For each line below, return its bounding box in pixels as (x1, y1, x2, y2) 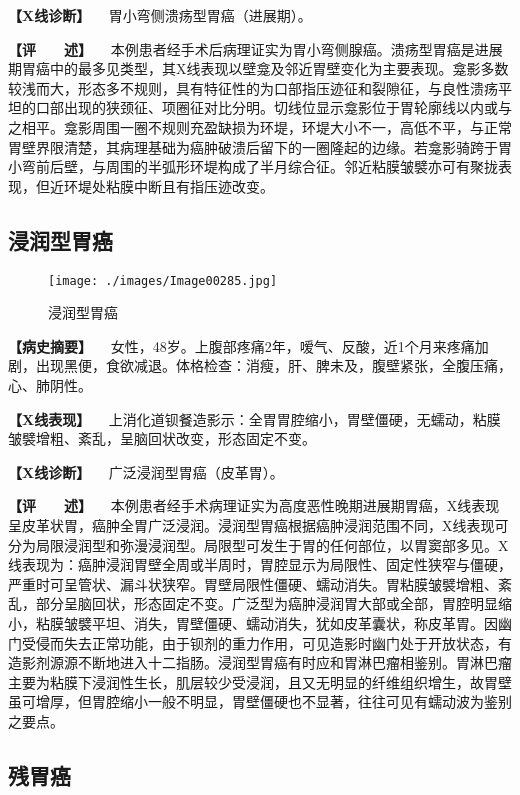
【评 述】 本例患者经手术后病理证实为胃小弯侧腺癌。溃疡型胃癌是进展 (8, 38, 503, 59)
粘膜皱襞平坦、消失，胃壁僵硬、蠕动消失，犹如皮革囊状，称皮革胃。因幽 (35, 612, 512, 633)
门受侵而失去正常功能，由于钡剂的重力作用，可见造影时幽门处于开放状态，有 (8, 632, 512, 653)
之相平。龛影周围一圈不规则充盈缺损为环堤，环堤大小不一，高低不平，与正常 (8, 116, 512, 137)
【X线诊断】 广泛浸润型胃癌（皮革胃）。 (8, 461, 284, 482)
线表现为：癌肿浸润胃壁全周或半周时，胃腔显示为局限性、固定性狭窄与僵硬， (8, 554, 512, 575)
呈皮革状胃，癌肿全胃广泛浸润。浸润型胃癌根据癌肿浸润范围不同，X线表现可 (8, 514, 509, 535)
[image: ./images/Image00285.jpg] (48, 273, 278, 288)
